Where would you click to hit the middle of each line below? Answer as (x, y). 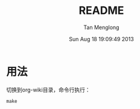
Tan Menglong (101, 27)
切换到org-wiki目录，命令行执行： (48, 90)
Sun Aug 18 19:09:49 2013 (101, 39)
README (101, 11)
